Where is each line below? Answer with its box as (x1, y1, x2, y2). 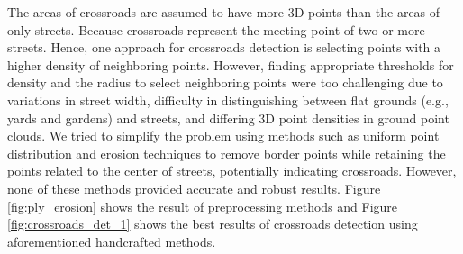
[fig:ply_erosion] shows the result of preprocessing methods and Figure (7, 196, 398, 215)
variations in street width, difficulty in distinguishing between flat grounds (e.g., (7, 90, 449, 109)
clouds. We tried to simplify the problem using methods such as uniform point (7, 126, 440, 145)
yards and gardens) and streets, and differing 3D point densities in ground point (7, 108, 449, 127)
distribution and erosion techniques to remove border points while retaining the (7, 143, 446, 162)
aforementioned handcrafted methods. (7, 231, 216, 250)
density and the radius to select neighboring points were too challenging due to (7, 73, 443, 92)
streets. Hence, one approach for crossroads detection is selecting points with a (7, 38, 441, 57)
